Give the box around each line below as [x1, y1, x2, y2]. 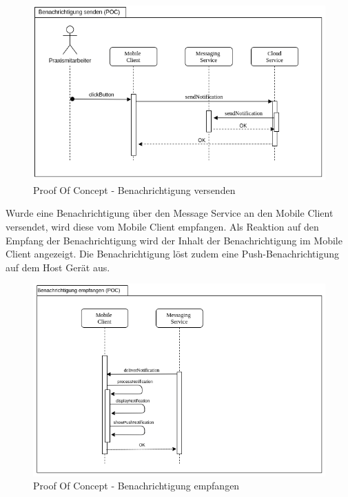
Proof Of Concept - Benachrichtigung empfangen [33, 478, 240, 493]
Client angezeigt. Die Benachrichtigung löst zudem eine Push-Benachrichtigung [6, 246, 339, 261]
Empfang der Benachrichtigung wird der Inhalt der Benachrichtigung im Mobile [6, 233, 342, 247]
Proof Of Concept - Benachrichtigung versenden [33, 182, 236, 197]
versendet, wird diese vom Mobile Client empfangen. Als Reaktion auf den [6, 220, 319, 234]
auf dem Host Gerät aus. [6, 260, 110, 274]
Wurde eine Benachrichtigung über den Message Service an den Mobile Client [6, 206, 334, 220]
